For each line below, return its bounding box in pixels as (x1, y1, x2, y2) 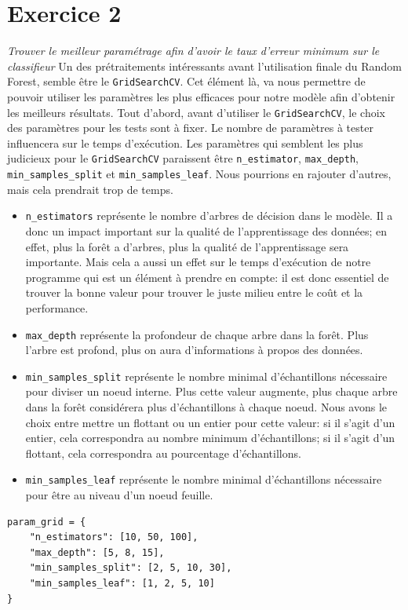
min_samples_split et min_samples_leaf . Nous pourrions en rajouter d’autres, (7, 166, 392, 182)
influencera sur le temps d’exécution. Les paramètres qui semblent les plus (7, 134, 363, 151)
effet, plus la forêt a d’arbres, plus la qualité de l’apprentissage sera (25, 238, 349, 254)
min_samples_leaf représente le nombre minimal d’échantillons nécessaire (25, 471, 382, 488)
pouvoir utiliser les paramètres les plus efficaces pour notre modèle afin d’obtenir (7, 88, 395, 104)
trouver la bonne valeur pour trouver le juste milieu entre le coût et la (25, 284, 363, 301)
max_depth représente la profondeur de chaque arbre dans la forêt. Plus (25, 326, 369, 342)
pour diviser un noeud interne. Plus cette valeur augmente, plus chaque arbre (25, 383, 398, 400)
